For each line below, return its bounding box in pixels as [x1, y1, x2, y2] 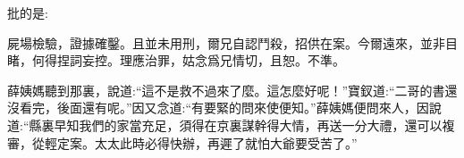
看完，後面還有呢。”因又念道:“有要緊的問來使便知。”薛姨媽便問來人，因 [19, 98, 429, 117]
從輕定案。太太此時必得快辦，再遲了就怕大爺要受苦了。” [31, 133, 358, 152]
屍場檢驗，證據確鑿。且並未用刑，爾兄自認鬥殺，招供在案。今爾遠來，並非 [7, 33, 445, 52]
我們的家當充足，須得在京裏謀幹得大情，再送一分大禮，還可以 [79, 115, 443, 134]
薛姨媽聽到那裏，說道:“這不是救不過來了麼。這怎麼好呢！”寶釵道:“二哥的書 [7, 80, 445, 99]
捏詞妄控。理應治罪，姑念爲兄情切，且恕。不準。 [56, 51, 345, 70]
